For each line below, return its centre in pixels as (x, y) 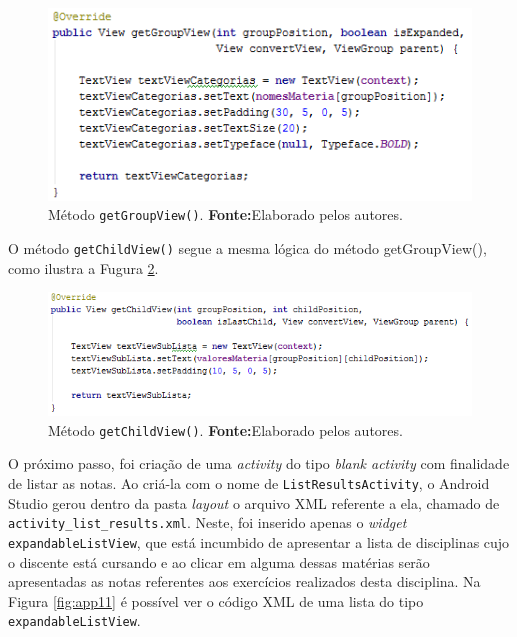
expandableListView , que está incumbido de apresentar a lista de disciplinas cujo (259, 541)
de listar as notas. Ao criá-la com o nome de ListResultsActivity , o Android (249, 482)
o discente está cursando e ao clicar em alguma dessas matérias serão (219, 561)
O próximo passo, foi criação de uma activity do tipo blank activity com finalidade (259, 463)
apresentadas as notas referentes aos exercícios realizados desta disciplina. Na (244, 581)
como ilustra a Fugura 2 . (83, 267)
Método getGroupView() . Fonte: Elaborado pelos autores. (225, 214)
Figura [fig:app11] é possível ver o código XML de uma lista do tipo (216, 600)
